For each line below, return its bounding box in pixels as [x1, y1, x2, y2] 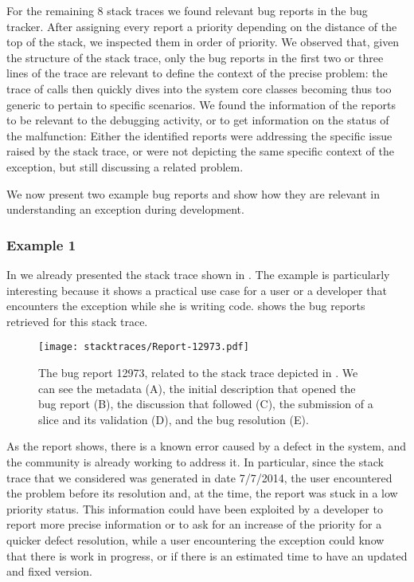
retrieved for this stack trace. [6, 313, 148, 329]
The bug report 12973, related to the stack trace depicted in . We [38, 364, 358, 380]
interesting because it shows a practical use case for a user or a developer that [6, 281, 387, 298]
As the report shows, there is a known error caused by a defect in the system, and [6, 438, 406, 454]
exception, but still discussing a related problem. [6, 158, 244, 175]
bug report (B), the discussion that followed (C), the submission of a [38, 395, 373, 412]
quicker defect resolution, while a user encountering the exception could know [6, 531, 385, 548]
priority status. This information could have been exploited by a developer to [6, 500, 383, 517]
